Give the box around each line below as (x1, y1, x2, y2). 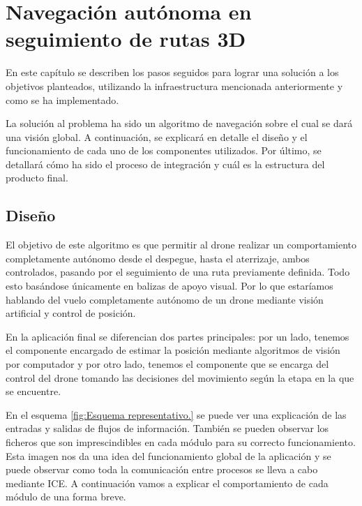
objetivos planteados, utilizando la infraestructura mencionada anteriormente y (6, 78, 343, 93)
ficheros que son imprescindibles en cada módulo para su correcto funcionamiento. (6, 434, 356, 449)
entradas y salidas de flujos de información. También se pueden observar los (6, 421, 329, 436)
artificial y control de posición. (6, 306, 136, 320)
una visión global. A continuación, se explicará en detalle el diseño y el (6, 129, 308, 144)
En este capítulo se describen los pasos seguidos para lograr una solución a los (6, 65, 339, 80)
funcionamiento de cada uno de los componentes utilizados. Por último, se (6, 143, 322, 158)
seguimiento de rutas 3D (6, 24, 246, 53)
